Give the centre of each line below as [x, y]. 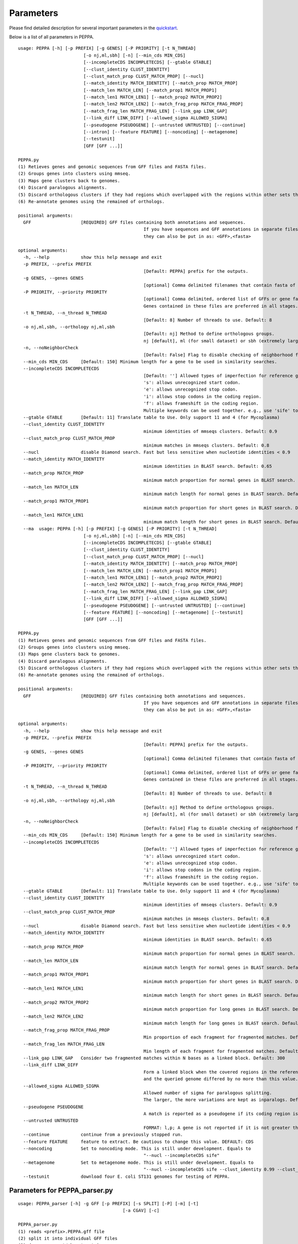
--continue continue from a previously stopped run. [103, 1135]
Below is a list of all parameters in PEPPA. [52, 37]
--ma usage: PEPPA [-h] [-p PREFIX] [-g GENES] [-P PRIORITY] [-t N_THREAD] [120, 529]
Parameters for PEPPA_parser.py [61, 1191]
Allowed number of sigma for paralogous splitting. [208, 1093]
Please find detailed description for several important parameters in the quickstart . [94, 28]
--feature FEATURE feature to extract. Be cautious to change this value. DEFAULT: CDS [138, 1141]
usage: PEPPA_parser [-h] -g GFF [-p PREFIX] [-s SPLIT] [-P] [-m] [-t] [108, 1204]
